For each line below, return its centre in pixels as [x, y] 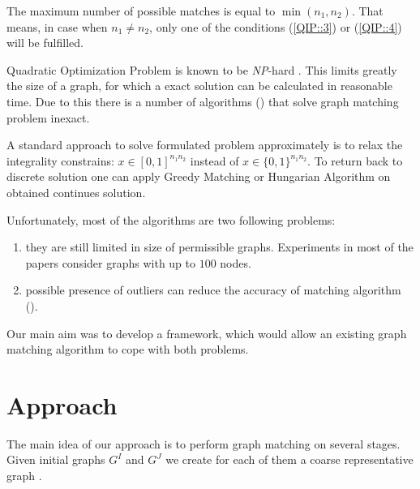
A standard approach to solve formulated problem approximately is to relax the [205, 145]
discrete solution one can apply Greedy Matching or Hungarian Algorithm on [199, 176]
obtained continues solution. [76, 192]
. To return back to [355, 160]
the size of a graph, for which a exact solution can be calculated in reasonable [199, 86]
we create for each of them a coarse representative [289, 459]
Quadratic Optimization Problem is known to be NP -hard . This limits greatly [202, 69]
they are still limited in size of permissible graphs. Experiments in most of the [219, 247]
